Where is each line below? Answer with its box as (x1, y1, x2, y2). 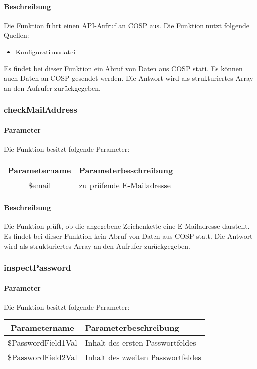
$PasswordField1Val (8, 337, 77, 349)
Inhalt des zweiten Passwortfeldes (85, 351, 201, 363)
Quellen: (4, 30, 29, 40)
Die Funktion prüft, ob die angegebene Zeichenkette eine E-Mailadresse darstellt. (4, 221, 250, 231)
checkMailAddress (4, 104, 77, 116)
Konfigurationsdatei (15, 46, 76, 56)
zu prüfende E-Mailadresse (79, 179, 171, 191)
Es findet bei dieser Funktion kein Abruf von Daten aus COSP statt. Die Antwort (4, 230, 253, 241)
